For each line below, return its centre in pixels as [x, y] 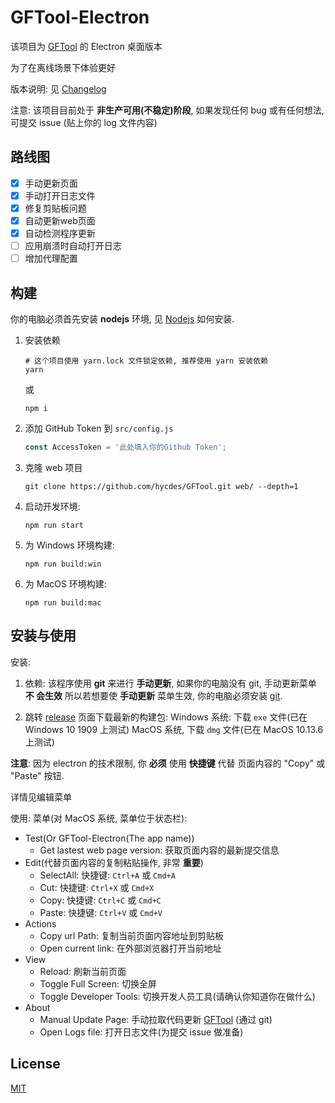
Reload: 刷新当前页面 [83, 971]
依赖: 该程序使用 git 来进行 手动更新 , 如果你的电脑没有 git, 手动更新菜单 [170, 683]
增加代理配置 [51, 258]
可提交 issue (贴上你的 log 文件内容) [84, 122]
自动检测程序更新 [60, 233]
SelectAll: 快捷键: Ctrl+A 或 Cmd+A [107, 875]
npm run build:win [63, 564]
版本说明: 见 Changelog [58, 88]
